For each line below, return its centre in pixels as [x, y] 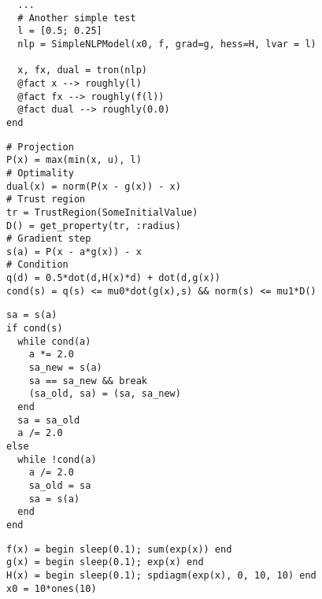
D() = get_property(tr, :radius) [94, 226]
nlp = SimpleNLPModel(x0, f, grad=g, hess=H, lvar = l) [167, 44]
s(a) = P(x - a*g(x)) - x [74, 251]
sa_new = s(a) [65, 368]
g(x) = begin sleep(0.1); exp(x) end [105, 562]
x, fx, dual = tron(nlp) [82, 70]
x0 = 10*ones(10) [52, 588]
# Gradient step [49, 239]
